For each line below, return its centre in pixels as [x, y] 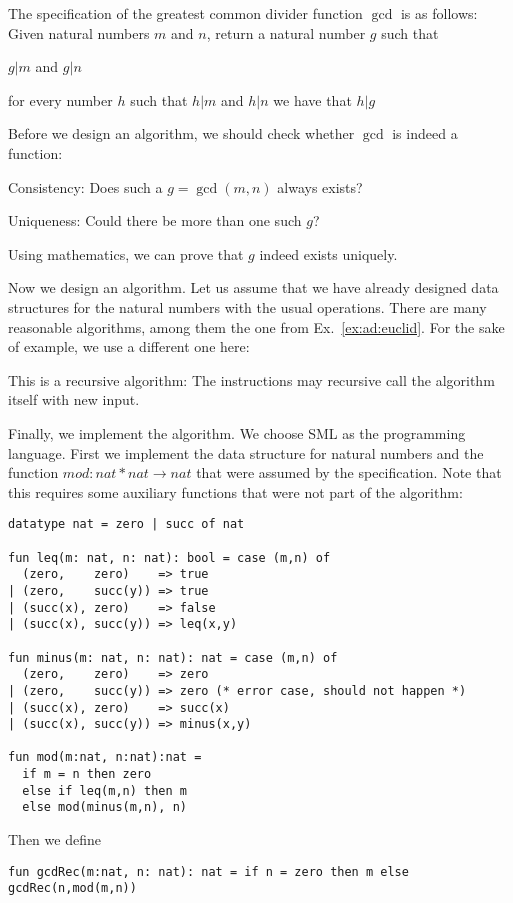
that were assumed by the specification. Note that [349, 472]
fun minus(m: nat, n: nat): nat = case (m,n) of [173, 657]
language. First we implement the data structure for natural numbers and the [246, 452]
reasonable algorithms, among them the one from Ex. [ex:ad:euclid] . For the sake [256, 326]
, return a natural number [286, 32]
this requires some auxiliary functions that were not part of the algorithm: [235, 491]
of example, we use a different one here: [129, 346]
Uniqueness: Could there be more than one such [155, 220]
